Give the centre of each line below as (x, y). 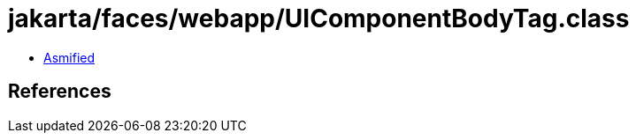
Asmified (69, 57)
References (60, 92)
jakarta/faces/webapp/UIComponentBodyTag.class (319, 18)
